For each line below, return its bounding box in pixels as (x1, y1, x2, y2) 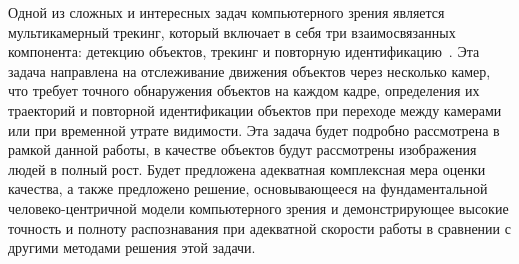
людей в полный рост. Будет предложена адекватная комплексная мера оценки (8, 158, 486, 179)
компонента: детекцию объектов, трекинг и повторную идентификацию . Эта (8, 41, 480, 62)
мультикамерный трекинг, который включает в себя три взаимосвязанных (8, 21, 456, 42)
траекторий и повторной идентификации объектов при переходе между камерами (8, 99, 502, 120)
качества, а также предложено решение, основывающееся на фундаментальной (8, 178, 488, 199)
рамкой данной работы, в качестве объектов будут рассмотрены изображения (8, 139, 477, 160)
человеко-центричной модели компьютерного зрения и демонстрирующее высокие (8, 197, 509, 218)
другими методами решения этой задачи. (8, 237, 256, 258)
